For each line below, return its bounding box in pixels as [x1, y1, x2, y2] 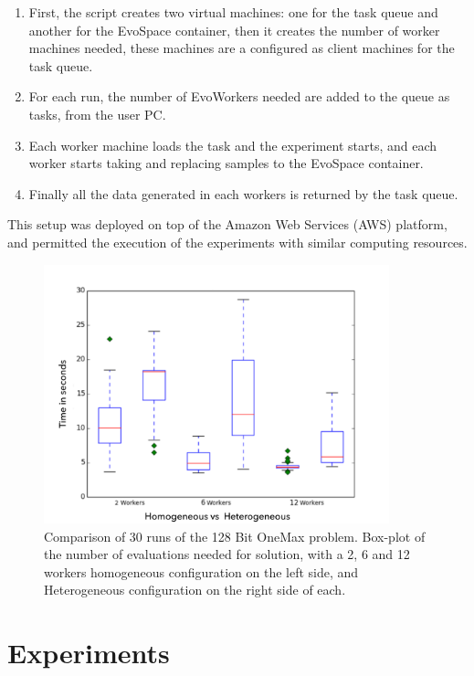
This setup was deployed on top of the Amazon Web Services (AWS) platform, [7, 215, 448, 234]
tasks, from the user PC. [28, 104, 166, 123]
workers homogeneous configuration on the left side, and [44, 562, 359, 581]
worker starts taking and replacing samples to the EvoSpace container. [28, 153, 424, 173]
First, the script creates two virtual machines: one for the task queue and [28, 3, 438, 21]
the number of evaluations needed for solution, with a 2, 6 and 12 [44, 544, 410, 564]
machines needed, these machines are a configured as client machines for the [28, 38, 455, 58]
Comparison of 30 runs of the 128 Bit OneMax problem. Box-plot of [44, 526, 426, 545]
